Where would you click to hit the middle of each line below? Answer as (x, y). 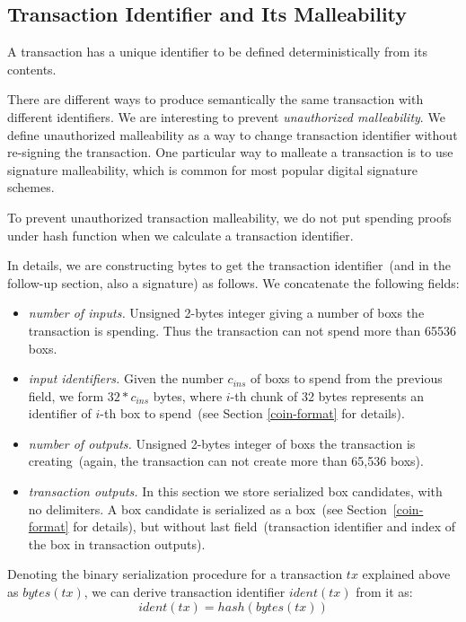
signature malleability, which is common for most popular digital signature (213, 169)
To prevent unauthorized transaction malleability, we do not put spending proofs (229, 217)
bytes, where (188, 395)
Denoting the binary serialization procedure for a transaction (175, 574)
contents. (32, 69)
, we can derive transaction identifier (185, 592)
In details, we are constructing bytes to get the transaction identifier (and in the (229, 265)
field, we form (66, 395)
